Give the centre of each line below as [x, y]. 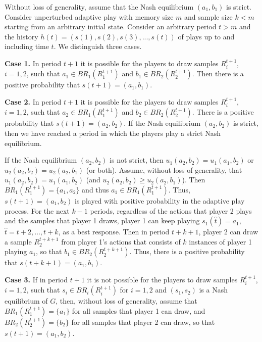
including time [27, 46]
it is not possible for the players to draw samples [162, 279]
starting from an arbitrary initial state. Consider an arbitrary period [111, 27]
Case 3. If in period [36, 279]
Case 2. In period [33, 101]
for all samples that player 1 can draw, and [139, 310]
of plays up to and [206, 36]
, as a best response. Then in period [114, 232]
